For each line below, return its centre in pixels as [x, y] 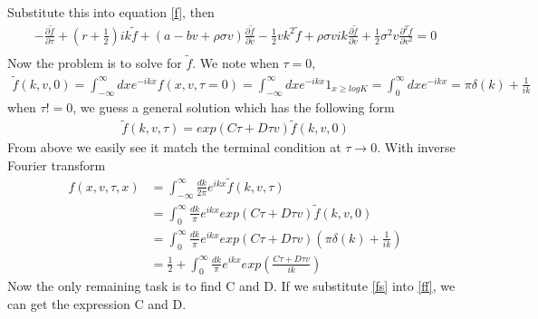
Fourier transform [57, 165]
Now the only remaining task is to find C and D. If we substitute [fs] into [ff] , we [231, 286]
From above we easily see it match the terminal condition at [174, 147]
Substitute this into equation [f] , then [111, 12]
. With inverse [416, 147]
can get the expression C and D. [97, 303]
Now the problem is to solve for [95, 62]
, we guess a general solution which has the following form [234, 106]
